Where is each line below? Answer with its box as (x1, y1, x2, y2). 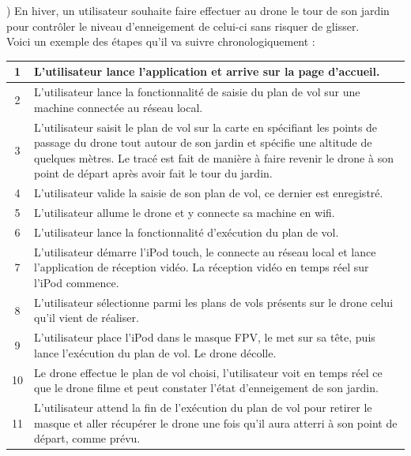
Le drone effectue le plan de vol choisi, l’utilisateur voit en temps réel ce (34, 364, 383, 380)
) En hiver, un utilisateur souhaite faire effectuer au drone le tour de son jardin (6, 2, 390, 18)
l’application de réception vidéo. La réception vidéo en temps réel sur (34, 259, 369, 275)
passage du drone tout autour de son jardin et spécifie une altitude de (34, 134, 372, 151)
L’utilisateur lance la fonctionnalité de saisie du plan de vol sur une (34, 84, 360, 100)
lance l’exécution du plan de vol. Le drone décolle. (34, 344, 277, 361)
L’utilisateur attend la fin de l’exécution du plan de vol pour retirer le (34, 399, 372, 416)
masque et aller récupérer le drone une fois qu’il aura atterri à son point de (34, 414, 398, 431)
